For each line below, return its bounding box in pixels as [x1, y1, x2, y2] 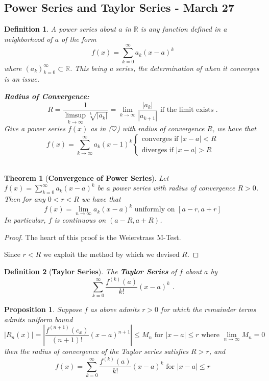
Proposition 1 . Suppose [4, 303, 82, 314]
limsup [65, 112, 86, 120]
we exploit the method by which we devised [43, 249, 180, 259]
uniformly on [134, 206, 175, 213]
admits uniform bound [4, 314, 73, 324]
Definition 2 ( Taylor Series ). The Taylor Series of [4, 266, 177, 277]
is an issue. [4, 74, 40, 84]
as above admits [90, 303, 140, 314]
